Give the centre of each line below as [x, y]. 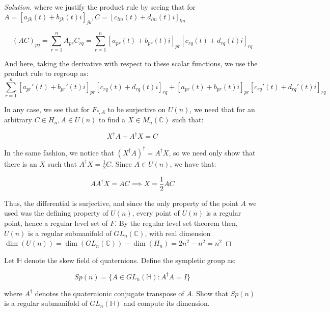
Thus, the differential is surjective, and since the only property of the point [121, 203]
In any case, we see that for [47, 109]
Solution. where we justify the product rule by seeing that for [100, 7]
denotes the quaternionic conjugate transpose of [109, 293]
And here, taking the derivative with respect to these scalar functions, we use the [131, 63]
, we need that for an [222, 109]
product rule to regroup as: [46, 73]
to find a [112, 120]
